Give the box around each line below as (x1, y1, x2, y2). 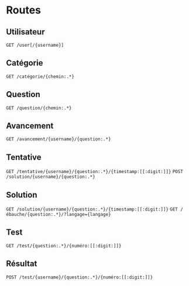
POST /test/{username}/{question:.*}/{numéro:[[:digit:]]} (6, 274, 153, 280)
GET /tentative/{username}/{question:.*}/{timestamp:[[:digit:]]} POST (6, 169, 183, 175)
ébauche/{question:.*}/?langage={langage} (6, 212, 111, 218)
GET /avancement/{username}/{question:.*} (6, 136, 111, 142)
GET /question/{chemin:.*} (6, 105, 72, 111)
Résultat (6, 259, 37, 269)
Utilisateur (6, 27, 45, 37)
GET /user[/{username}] (6, 42, 64, 48)
